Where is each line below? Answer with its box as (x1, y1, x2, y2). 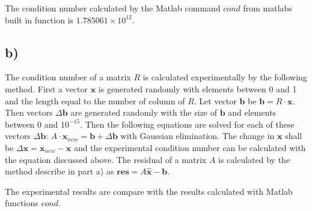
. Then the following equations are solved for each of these (80, 117, 295, 130)
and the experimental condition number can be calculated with (73, 141, 306, 153)
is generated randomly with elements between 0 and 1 (98, 82, 297, 95)
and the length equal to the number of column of (5, 94, 185, 107)
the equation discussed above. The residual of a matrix (5, 153, 207, 165)
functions (5, 197, 38, 209)
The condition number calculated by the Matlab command (5, 2, 221, 14)
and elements (228, 106, 277, 119)
